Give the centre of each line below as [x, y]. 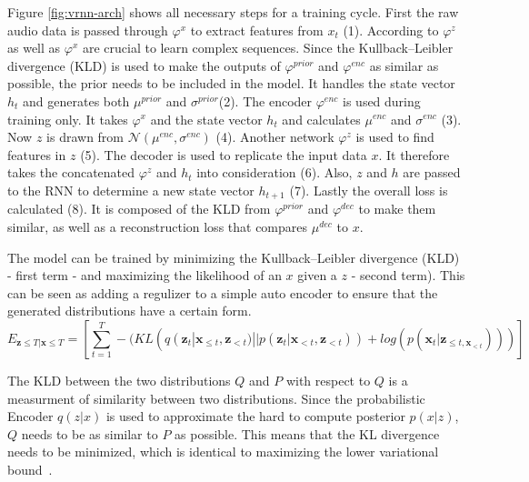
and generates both [76, 100]
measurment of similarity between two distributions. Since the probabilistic [216, 398]
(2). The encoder [265, 100]
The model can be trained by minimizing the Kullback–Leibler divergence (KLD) [234, 257]
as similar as [404, 65]
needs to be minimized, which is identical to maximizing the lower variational [223, 452]
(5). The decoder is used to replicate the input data [224, 154]
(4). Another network [275, 137]
